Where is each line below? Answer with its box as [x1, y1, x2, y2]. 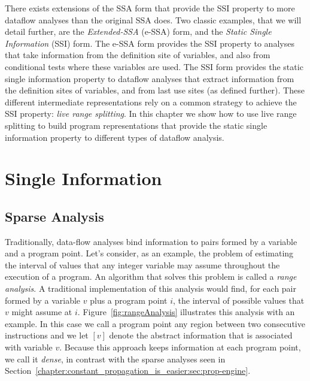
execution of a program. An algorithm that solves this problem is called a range [5, 270, 297, 283]
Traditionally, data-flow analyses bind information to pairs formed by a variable [5, 235, 297, 247]
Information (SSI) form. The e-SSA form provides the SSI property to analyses [5, 37, 294, 49]
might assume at [11, 306, 72, 318]
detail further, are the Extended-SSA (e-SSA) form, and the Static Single [5, 25, 272, 38]
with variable [5, 341, 53, 353]
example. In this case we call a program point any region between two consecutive [5, 317, 305, 329]
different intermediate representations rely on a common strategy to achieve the [5, 95, 297, 108]
